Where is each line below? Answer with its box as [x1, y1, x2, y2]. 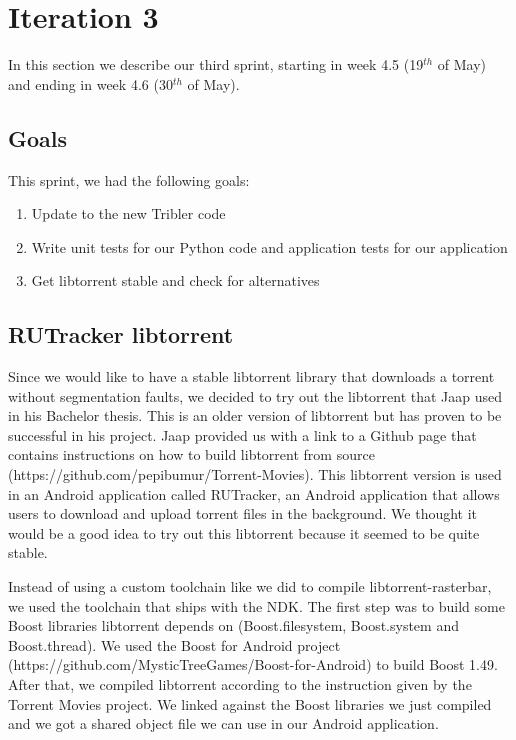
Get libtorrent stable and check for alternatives [31, 270, 320, 291]
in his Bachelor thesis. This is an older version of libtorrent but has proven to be [8, 405, 502, 426]
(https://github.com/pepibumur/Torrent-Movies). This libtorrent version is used [8, 464, 502, 485]
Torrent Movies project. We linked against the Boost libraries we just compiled [8, 693, 492, 714]
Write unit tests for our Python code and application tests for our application [31, 236, 508, 257]
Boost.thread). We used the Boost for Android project [8, 634, 341, 655]
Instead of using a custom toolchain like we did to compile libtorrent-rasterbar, [8, 576, 492, 597]
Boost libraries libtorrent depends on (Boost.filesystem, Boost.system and [8, 615, 459, 636]
